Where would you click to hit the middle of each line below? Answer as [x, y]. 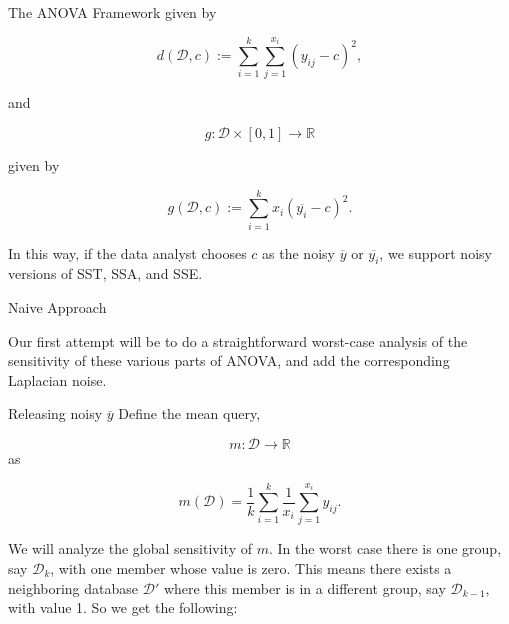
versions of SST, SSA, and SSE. [105, 273]
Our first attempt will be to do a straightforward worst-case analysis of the [238, 340]
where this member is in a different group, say [304, 587]
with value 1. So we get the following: [123, 607]
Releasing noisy [55, 413]
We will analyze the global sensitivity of [130, 548]
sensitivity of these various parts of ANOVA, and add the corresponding [229, 360]
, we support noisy [435, 252]
